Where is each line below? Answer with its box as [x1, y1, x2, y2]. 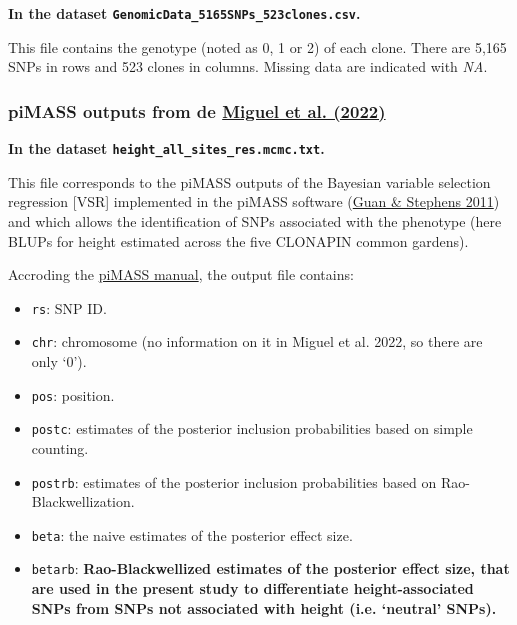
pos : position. [31, 384, 115, 405]
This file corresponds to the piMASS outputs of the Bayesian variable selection [8, 171, 491, 192]
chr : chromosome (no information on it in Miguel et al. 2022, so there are [31, 331, 483, 352]
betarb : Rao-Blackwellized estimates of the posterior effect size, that [31, 558, 510, 579]
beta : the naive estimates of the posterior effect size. [31, 524, 353, 545]
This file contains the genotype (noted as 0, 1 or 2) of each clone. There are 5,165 [8, 36, 507, 57]
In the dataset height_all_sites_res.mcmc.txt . [8, 138, 325, 159]
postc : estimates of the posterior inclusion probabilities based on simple [31, 418, 473, 439]
